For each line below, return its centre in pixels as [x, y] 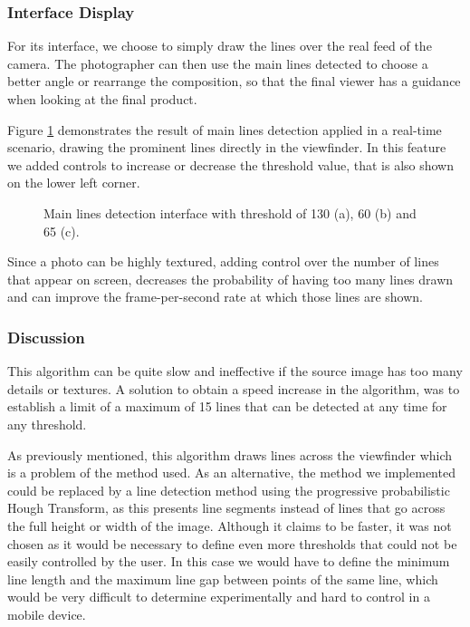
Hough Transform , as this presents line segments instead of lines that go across [226, 508]
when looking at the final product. [102, 99]
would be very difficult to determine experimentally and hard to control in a [219, 597]
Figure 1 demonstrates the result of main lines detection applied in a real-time [225, 129]
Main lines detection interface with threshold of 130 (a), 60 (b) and [230, 212]
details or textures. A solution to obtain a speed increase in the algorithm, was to [234, 388]
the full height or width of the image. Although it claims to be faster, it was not [230, 525]
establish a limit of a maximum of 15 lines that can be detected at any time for [227, 406]
